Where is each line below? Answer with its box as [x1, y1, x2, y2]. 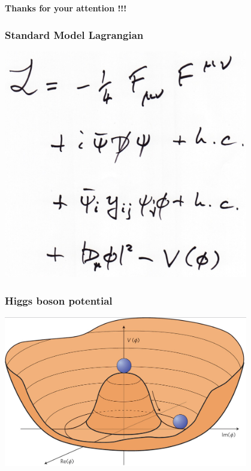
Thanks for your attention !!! [5, 2, 127, 14]
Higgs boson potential [5, 293, 113, 308]
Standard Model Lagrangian [5, 27, 144, 42]
